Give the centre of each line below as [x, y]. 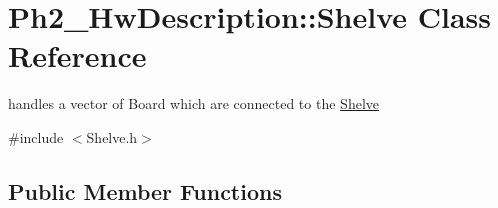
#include [36, 136]
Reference [77, 55]
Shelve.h [112, 136]
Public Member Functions [145, 190]
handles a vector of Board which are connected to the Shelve [193, 103]
